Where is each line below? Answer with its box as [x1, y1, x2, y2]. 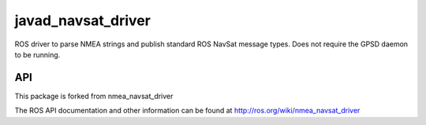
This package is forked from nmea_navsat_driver [14, 91, 174, 101]
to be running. [14, 50, 61, 59]
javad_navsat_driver [14, 12, 151, 29]
